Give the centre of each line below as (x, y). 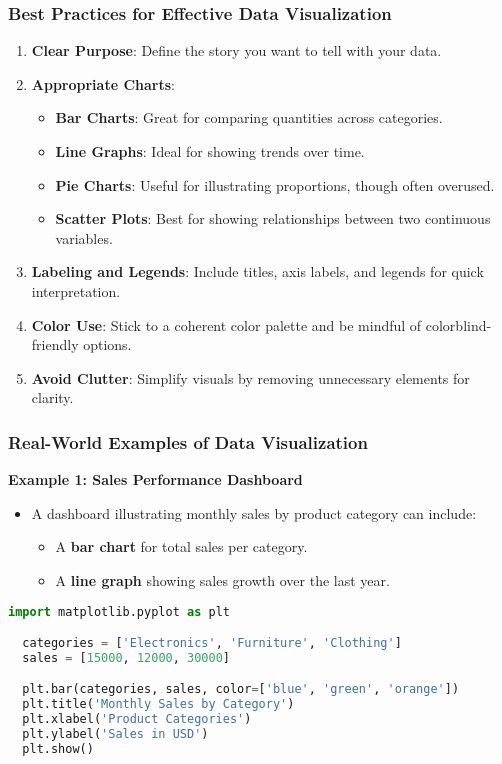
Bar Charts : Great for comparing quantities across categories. (249, 117)
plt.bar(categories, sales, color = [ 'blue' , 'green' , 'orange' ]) (241, 689)
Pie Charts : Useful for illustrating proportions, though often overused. (275, 184)
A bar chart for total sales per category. (181, 546)
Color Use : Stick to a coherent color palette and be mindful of (226, 324)
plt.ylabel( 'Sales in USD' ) (115, 734)
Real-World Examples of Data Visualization (188, 441)
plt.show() (58, 748)
